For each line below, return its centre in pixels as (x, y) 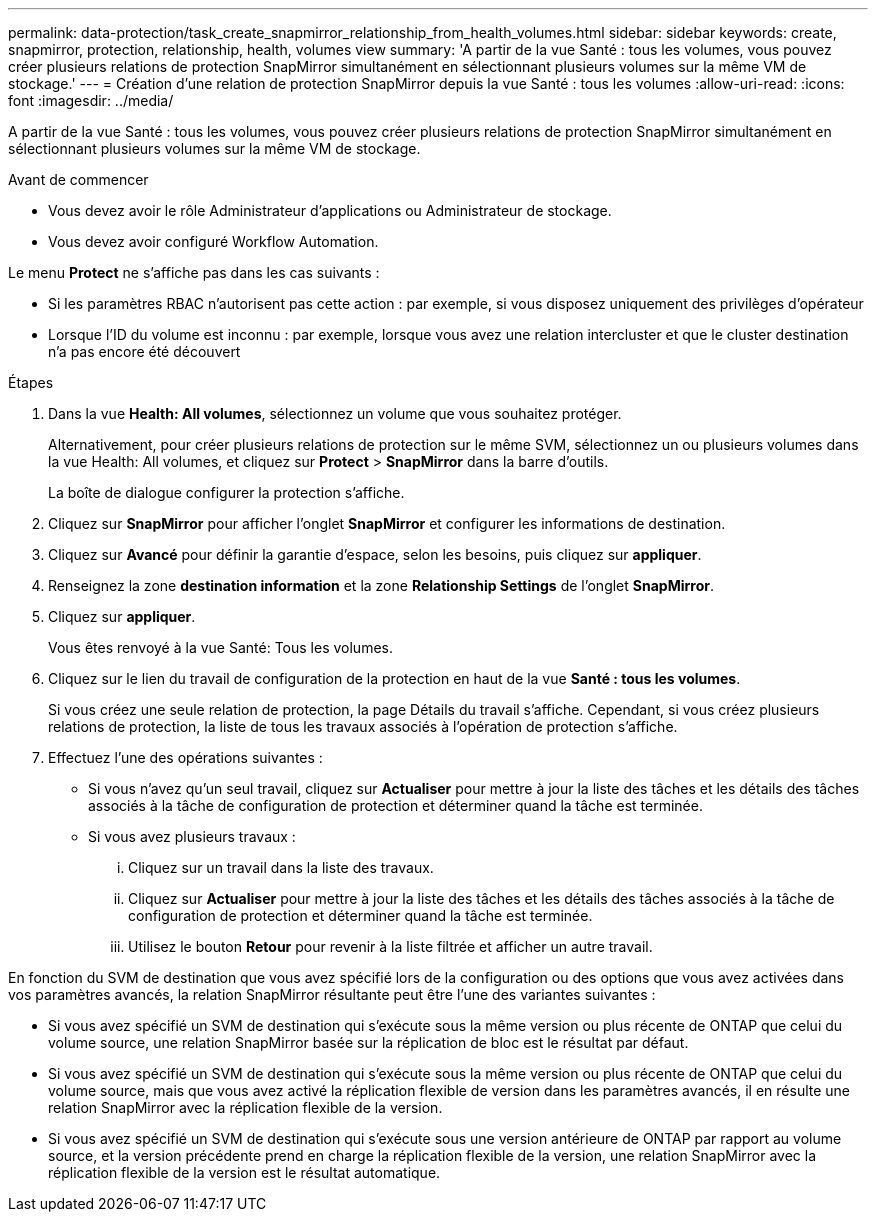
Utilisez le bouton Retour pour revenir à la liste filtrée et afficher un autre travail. (390, 946)
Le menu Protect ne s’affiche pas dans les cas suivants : (194, 272)
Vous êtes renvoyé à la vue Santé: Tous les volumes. (220, 647)
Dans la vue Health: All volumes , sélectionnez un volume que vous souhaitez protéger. (335, 413)
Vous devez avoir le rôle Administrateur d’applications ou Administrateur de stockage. (330, 210)
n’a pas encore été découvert (144, 351)
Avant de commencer (78, 179)
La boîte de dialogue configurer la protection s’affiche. (226, 492)
